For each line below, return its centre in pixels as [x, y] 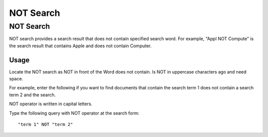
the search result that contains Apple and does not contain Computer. [80, 46]
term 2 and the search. [33, 95]
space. [16, 79]
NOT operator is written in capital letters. [51, 104]
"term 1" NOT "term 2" [46, 125]
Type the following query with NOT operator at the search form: [74, 113]
